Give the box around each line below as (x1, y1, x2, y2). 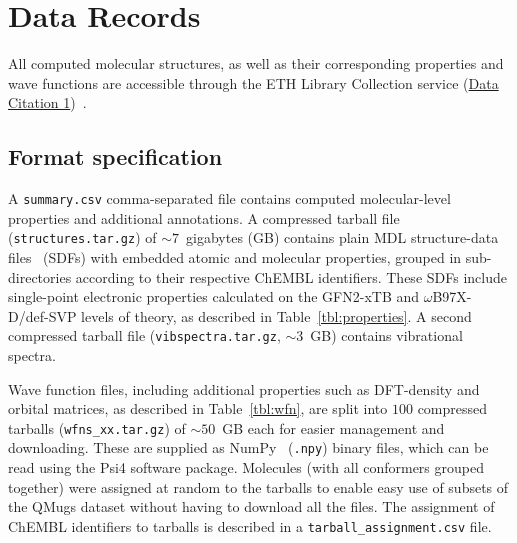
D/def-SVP (8, 305, 77, 326)
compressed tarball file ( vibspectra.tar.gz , (8, 325, 281, 346)
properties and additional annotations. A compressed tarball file (8, 207, 400, 228)
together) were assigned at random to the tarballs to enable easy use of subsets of (8, 476, 509, 497)
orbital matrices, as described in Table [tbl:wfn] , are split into (8, 398, 388, 419)
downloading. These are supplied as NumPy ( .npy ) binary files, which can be (8, 437, 489, 458)
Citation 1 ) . (8, 92, 87, 113)
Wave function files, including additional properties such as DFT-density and (8, 378, 480, 399)
